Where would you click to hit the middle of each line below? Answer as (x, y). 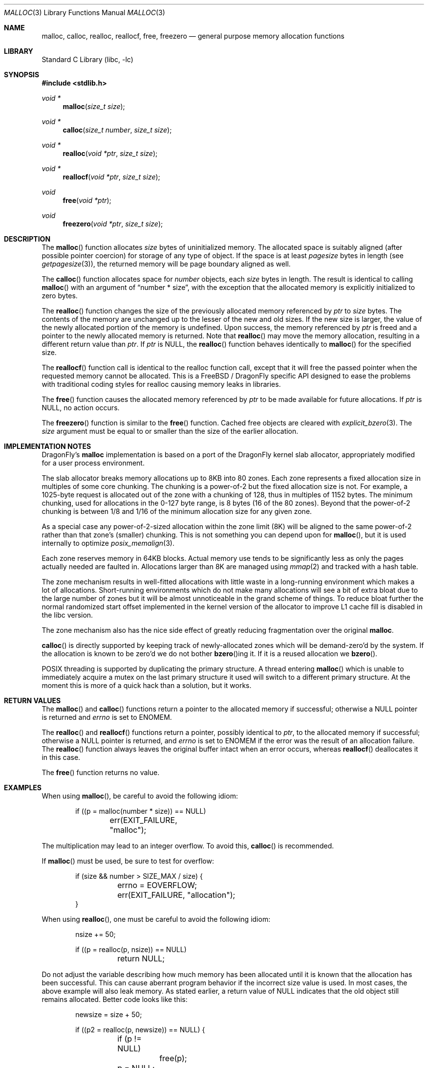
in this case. (61, 757)
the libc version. (67, 615)
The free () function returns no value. (101, 772)
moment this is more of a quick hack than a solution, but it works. (147, 685)
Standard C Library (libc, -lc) (87, 59)
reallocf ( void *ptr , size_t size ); (111, 177)
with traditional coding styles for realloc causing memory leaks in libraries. (161, 384)
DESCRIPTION (27, 239)
